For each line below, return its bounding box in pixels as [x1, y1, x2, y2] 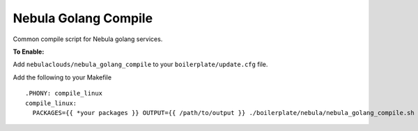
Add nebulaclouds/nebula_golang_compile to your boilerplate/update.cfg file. [13, 60, 268, 69]
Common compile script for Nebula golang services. [13, 35, 163, 43]
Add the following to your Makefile [13, 73, 111, 82]
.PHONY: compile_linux [25, 89, 103, 98]
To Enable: [13, 47, 45, 56]
